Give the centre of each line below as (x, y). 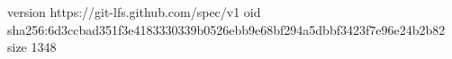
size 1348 (32, 47)
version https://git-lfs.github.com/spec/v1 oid (134, 12)
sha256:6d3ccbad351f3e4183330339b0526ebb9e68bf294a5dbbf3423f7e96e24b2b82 (226, 29)
